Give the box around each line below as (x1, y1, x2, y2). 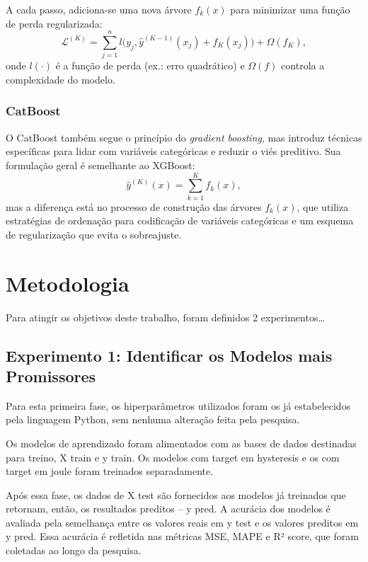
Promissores (6, 365, 96, 386)
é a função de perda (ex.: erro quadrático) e (55, 58, 245, 73)
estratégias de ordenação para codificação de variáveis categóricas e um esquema (6, 213, 354, 228)
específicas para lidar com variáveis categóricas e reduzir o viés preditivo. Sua (6, 144, 341, 159)
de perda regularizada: (6, 16, 103, 30)
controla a (281, 58, 325, 73)
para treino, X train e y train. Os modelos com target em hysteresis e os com (6, 449, 340, 464)
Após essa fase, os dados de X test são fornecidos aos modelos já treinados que (6, 487, 346, 502)
